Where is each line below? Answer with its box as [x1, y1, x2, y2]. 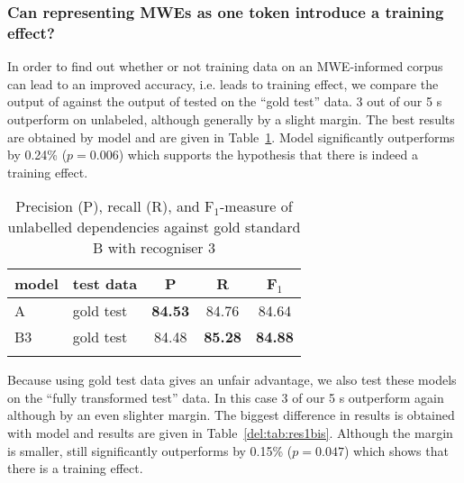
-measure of [220, 196, 293, 217]
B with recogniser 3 [93, 237, 215, 259]
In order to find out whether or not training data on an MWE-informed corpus [7, 57, 443, 76]
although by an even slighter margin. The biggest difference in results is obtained [7, 406, 455, 424]
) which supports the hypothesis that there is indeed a [118, 145, 418, 164]
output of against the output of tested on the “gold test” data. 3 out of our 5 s [7, 92, 442, 111]
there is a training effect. [7, 459, 143, 478]
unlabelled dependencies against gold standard [7, 216, 301, 238]
